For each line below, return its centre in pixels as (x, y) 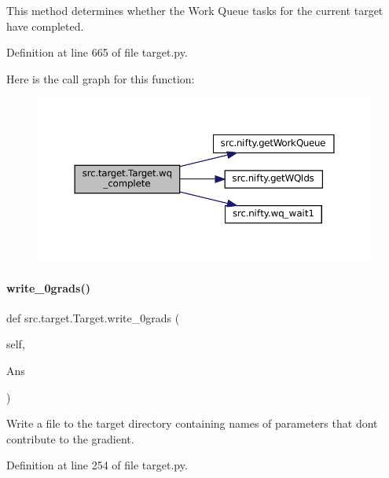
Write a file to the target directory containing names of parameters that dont (192, 423)
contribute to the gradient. (70, 438)
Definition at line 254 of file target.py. (97, 465)
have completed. (45, 26)
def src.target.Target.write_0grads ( (93, 317)
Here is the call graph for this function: (101, 78)
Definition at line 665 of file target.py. (97, 52)
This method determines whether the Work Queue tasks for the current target (195, 10)
